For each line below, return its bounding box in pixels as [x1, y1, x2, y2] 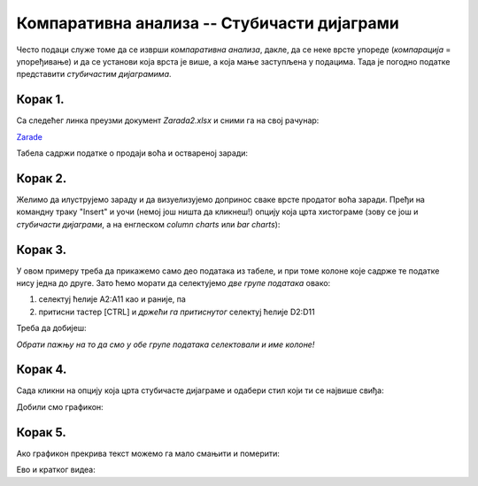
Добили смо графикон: [16, 401, 104, 412]
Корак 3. [16, 242, 67, 257]
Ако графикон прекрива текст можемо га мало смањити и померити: [16, 448, 281, 459]
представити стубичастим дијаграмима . [16, 69, 172, 80]
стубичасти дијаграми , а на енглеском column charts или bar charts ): [16, 219, 281, 229]
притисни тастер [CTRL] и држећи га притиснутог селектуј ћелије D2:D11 [38, 306, 315, 317]
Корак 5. [16, 425, 66, 440]
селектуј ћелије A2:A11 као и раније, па [38, 294, 186, 305]
